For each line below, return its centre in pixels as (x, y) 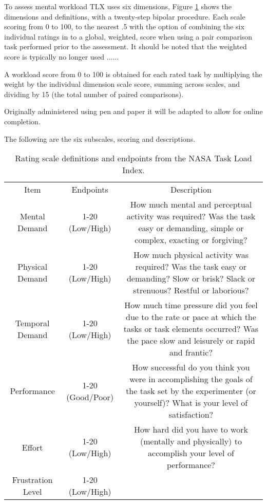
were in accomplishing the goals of (191, 379)
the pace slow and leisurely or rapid (191, 341)
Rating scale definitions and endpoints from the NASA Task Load (133, 158)
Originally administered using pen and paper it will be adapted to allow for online (133, 111)
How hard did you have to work (191, 430)
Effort (32, 447)
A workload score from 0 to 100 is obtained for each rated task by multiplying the (133, 74)
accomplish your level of (191, 453)
